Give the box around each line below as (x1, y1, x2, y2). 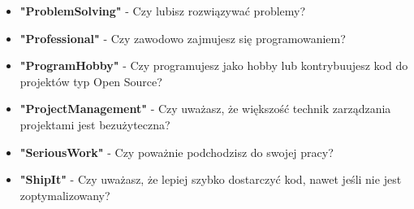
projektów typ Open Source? (19, 72, 162, 89)
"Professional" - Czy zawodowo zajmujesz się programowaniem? (19, 29, 346, 46)
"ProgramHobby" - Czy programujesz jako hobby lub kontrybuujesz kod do (19, 57, 408, 74)
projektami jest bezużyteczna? (19, 115, 170, 133)
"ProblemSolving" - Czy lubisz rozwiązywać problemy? (19, 2, 306, 19)
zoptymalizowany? (19, 186, 110, 203)
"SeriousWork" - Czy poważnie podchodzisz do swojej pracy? (19, 143, 334, 160)
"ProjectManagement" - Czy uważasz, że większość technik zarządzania (19, 100, 391, 117)
